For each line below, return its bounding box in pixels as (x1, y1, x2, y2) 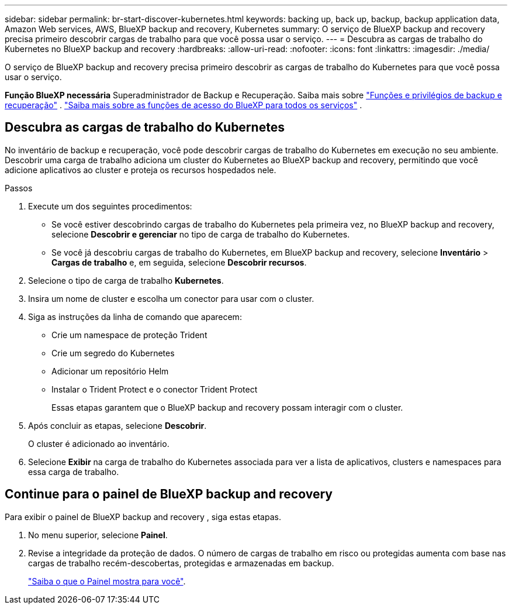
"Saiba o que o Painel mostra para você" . (28, 576, 186, 586)
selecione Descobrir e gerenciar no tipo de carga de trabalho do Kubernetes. (51, 229, 350, 239)
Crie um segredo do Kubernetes (51, 347, 175, 358)
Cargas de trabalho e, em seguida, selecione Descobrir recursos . (51, 257, 307, 267)
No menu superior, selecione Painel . (28, 529, 168, 540)
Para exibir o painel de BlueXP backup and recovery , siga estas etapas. (5, 511, 281, 522)
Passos (5, 183, 33, 193)
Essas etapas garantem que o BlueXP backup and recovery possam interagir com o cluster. (51, 402, 403, 412)
